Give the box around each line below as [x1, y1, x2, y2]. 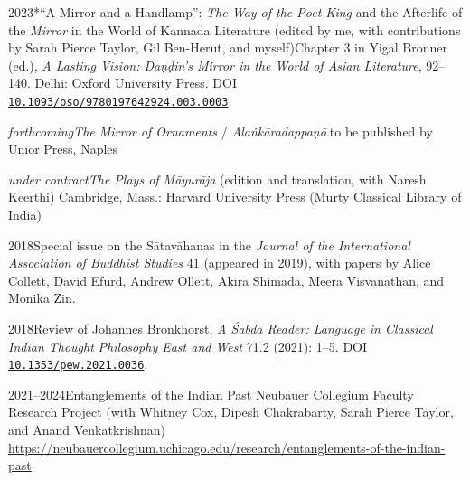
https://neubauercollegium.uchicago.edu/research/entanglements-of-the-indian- [8, 438, 446, 456]
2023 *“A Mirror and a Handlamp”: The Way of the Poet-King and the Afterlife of [8, 3, 463, 21]
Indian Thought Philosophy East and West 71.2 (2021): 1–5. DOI [8, 336, 368, 355]
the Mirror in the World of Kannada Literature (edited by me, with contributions [8, 20, 461, 39]
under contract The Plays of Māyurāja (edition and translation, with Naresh [8, 169, 427, 188]
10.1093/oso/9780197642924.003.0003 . [8, 90, 232, 109]
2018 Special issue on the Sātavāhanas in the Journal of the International [8, 235, 410, 254]
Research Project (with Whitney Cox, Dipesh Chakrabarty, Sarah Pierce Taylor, [8, 402, 454, 421]
